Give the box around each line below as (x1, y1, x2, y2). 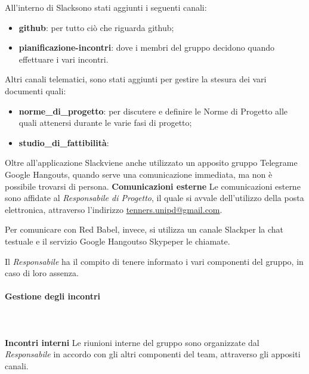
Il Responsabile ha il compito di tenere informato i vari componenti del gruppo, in (5, 255, 304, 267)
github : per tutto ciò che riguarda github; (18, 21, 174, 33)
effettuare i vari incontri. (18, 52, 109, 65)
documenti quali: (5, 84, 66, 97)
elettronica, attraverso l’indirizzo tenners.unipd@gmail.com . (5, 203, 223, 215)
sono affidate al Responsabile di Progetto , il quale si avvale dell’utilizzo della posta (5, 191, 304, 204)
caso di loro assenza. (5, 267, 79, 279)
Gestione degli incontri (5, 290, 100, 302)
